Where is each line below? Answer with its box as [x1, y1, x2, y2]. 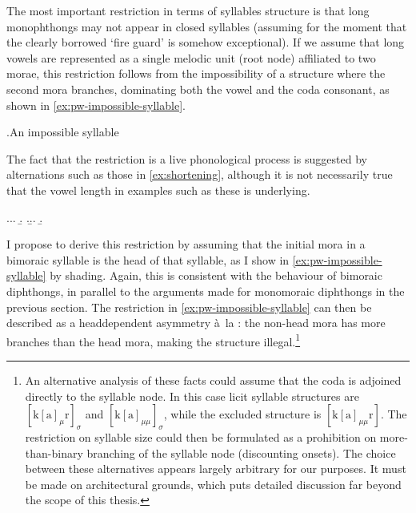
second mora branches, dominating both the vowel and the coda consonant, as [6, 80, 390, 97]
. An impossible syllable [6, 123, 119, 140]
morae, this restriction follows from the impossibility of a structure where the [6, 65, 386, 82]
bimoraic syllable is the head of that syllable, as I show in [6, 251, 290, 268]
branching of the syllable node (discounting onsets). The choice [86, 444, 396, 461]
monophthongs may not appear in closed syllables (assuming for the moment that [6, 18, 407, 34]
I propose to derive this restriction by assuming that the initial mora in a [6, 236, 366, 252]
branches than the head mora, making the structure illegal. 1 [6, 330, 301, 349]
